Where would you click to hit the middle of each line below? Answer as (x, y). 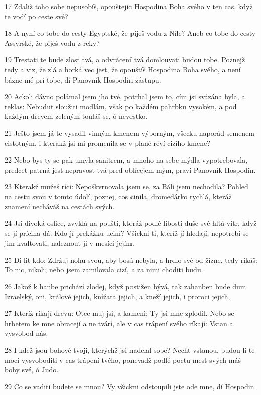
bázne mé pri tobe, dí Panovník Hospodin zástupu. (83, 79)
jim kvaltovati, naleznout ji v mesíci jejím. (69, 243)
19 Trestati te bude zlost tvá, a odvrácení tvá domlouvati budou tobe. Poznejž (125, 60)
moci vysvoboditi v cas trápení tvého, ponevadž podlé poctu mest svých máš (123, 360)
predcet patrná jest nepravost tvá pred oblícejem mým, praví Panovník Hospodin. (130, 169)
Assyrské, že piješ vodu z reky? (52, 43)
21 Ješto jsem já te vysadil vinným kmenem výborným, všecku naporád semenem (130, 133)
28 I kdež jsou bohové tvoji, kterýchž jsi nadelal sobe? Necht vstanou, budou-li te (130, 350)
